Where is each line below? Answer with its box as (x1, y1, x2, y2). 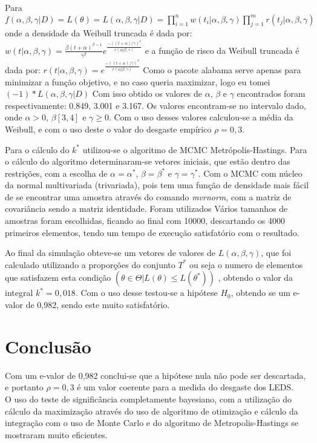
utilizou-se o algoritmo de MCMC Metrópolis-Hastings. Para (82, 143, 307, 156)
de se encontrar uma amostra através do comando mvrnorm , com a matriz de (5, 190, 292, 203)
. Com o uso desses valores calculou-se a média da (108, 111, 293, 123)
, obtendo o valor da (218, 271, 293, 284)
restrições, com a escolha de (5, 166, 108, 179)
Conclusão (5, 333, 91, 358)
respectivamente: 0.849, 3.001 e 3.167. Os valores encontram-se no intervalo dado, (5, 99, 306, 111)
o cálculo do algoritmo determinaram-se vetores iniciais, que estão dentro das (5, 155, 290, 168)
